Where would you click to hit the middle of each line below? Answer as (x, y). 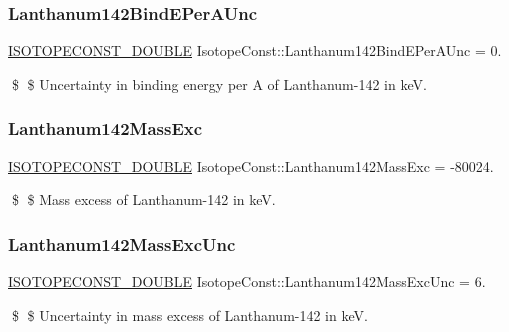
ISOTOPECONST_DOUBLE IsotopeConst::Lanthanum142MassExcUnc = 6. (247, 281)
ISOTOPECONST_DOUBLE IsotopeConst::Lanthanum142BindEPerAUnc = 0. (255, 50)
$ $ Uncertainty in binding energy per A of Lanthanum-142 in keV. (219, 83)
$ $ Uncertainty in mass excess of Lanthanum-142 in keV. (189, 314)
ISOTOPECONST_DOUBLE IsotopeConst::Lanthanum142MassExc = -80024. (251, 165)
